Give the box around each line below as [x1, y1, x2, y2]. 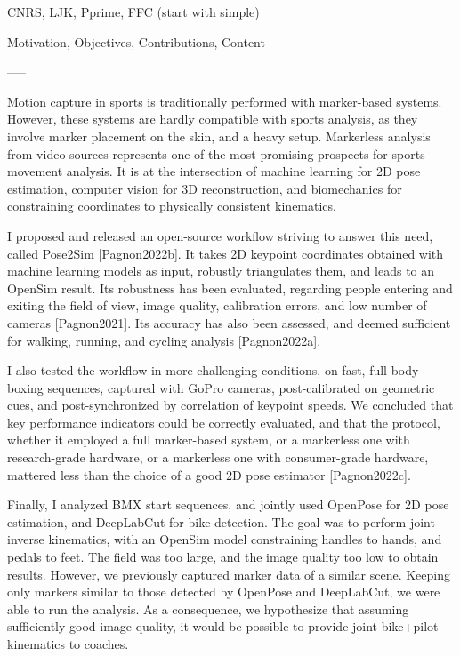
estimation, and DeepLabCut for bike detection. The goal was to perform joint [7, 512, 435, 531]
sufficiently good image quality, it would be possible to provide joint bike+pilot [7, 617, 439, 636]
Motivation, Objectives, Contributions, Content [7, 32, 265, 51]
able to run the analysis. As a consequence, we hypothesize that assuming [7, 599, 409, 618]
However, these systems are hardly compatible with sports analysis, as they [7, 109, 418, 128]
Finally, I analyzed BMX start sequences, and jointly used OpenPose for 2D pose [7, 495, 449, 514]
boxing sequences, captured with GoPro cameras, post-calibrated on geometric [7, 378, 435, 396]
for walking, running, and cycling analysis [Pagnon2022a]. [7, 331, 321, 349]
